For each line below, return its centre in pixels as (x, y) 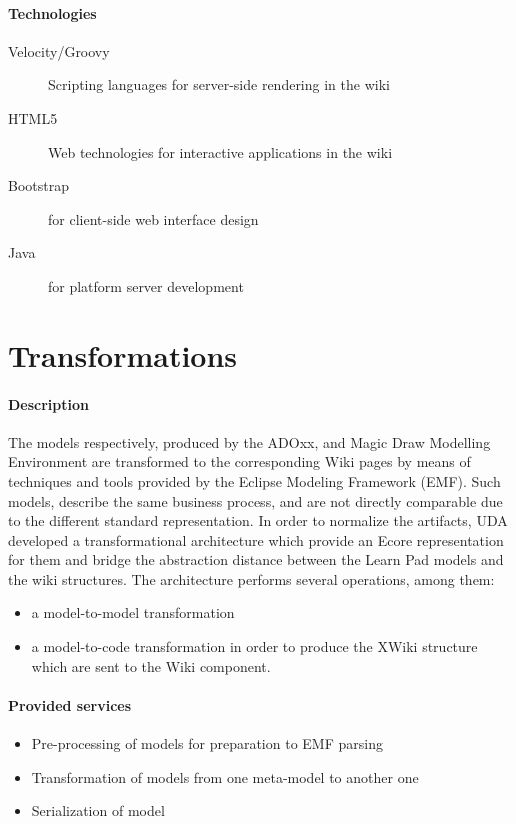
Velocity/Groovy (59, 50)
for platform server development (146, 285)
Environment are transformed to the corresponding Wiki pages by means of (239, 461)
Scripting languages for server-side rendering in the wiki (219, 84)
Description (49, 403)
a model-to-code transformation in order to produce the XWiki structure (254, 646)
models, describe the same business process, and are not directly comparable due (255, 500)
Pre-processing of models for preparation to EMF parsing (207, 743)
